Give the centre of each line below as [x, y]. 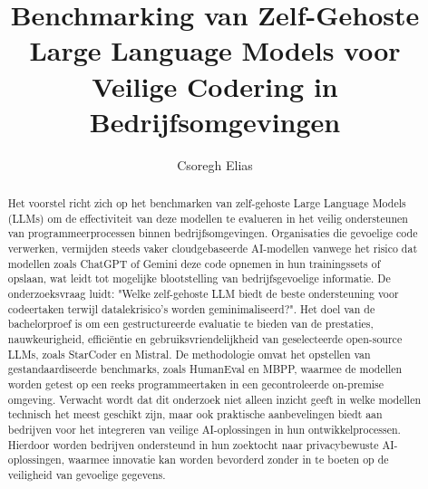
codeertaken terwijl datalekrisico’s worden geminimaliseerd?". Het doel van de [191, 308]
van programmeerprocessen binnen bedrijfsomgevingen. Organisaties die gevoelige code [213, 233]
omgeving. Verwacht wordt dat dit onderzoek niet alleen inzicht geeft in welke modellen [214, 399]
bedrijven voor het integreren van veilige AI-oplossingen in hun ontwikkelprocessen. [204, 429]
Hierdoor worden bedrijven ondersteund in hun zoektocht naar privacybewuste [193, 444]
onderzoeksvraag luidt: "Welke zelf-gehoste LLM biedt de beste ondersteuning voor [203, 294]
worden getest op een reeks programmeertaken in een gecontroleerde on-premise [196, 384]
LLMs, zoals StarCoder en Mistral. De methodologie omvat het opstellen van [189, 354]
